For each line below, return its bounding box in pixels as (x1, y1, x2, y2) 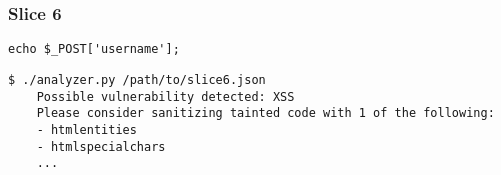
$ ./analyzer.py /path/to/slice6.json (8, 72, 266, 87)
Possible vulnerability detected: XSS (36, 89, 295, 104)
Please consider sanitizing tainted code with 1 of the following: (36, 106, 495, 121)
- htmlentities (36, 122, 137, 137)
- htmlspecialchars (36, 139, 166, 154)
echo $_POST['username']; (8, 42, 180, 57)
